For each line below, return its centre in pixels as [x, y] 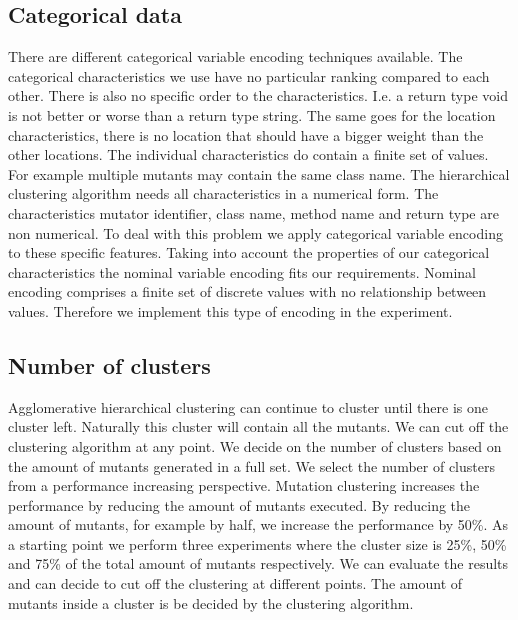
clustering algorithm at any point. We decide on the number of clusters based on [255, 445]
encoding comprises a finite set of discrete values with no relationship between [247, 291]
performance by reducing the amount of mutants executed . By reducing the [239, 504]
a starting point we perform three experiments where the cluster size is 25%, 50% [257, 543]
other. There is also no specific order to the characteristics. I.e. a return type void [258, 95]
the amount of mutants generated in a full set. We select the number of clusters [251, 465]
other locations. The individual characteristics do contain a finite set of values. [248, 154]
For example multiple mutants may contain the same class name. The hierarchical [259, 173]
